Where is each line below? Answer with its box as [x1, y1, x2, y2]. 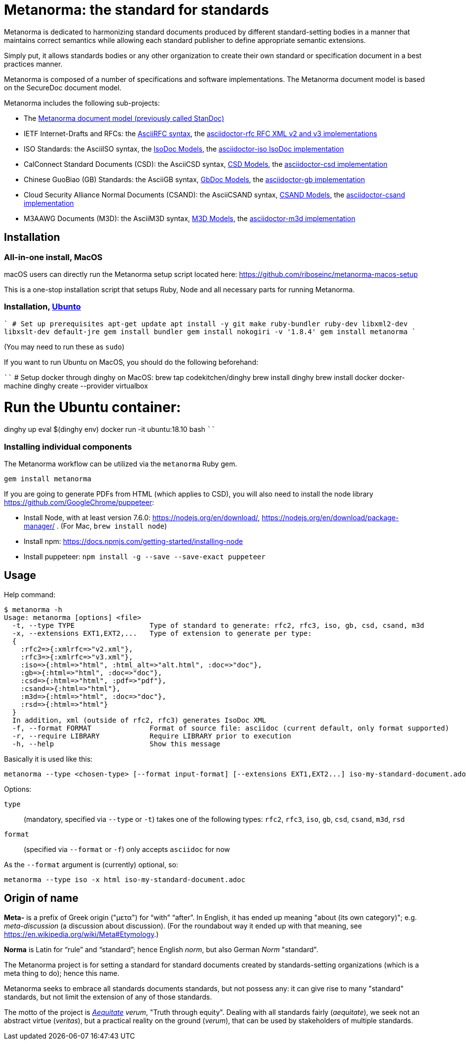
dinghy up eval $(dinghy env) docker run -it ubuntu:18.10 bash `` [4, 425, 216, 434]
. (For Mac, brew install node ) [56, 521, 167, 530]
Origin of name [4, 892, 78, 905]
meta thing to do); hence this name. [4, 968, 119, 977]
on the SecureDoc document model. [4, 83, 121, 92]
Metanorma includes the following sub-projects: [4, 98, 160, 107]
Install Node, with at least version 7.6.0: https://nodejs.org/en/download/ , [24, 513, 260, 522]
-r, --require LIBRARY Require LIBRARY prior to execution [12, 732, 291, 740]
